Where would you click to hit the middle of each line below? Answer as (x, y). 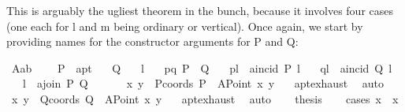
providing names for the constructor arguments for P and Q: (152, 41)
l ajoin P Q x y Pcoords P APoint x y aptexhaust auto (203, 83)
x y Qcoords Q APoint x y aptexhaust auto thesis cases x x (205, 98)
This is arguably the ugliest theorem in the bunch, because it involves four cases (200, 10)
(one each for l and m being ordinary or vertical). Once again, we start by (185, 26)
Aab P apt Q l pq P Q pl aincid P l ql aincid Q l (202, 67)
